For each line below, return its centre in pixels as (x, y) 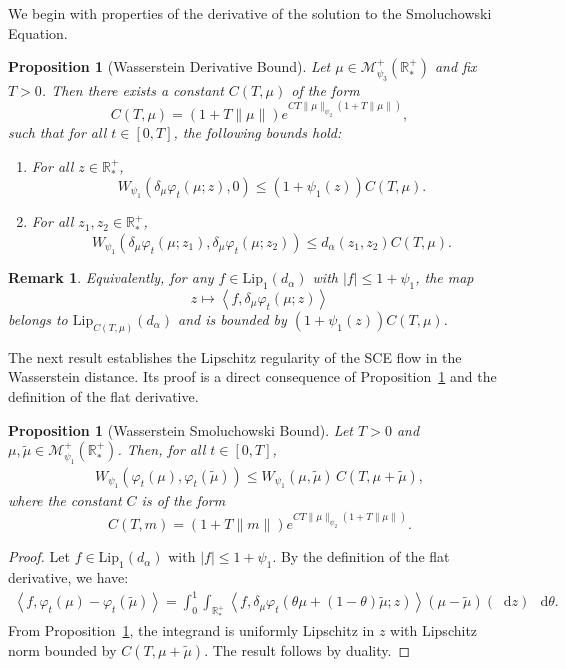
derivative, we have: (68, 577)
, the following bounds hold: (257, 131)
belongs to (38, 318)
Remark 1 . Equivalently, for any (111, 277)
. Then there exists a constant (132, 89)
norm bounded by (62, 649)
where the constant (65, 500)
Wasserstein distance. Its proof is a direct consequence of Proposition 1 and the (252, 376)
